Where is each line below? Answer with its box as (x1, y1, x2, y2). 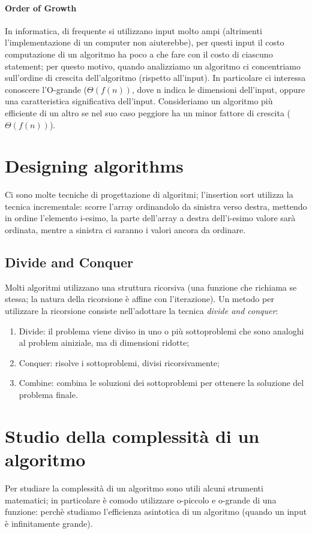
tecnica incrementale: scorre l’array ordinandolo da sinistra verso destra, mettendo (5, 200, 307, 212)
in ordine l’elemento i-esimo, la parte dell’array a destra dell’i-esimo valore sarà (5, 212, 296, 224)
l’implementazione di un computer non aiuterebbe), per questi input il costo (5, 36, 284, 49)
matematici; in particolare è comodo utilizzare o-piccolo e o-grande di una (5, 493, 277, 506)
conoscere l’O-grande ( (5, 83, 88, 95)
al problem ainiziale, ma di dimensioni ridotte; (19, 336, 190, 349)
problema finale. (19, 388, 78, 400)
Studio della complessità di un (5, 423, 260, 448)
